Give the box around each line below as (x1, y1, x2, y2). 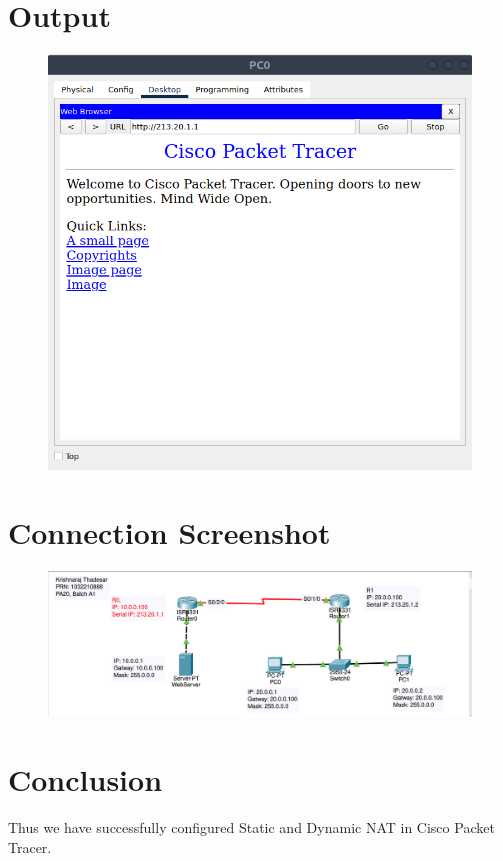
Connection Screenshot (8, 512, 331, 553)
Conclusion (8, 759, 163, 800)
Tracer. (8, 836, 52, 857)
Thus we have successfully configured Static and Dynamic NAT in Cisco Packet (8, 817, 495, 838)
